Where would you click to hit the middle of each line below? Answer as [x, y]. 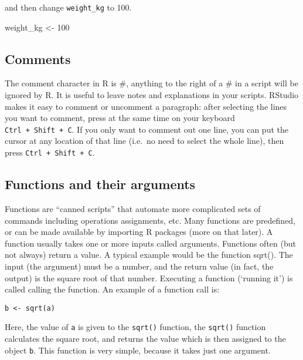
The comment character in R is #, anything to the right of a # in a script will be [151, 83]
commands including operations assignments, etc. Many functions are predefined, [150, 220]
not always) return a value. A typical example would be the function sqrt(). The [149, 255]
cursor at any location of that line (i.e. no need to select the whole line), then [144, 141]
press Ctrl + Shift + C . [50, 152]
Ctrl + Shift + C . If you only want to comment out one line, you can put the [147, 129]
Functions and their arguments [100, 184]
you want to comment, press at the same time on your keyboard [120, 118]
